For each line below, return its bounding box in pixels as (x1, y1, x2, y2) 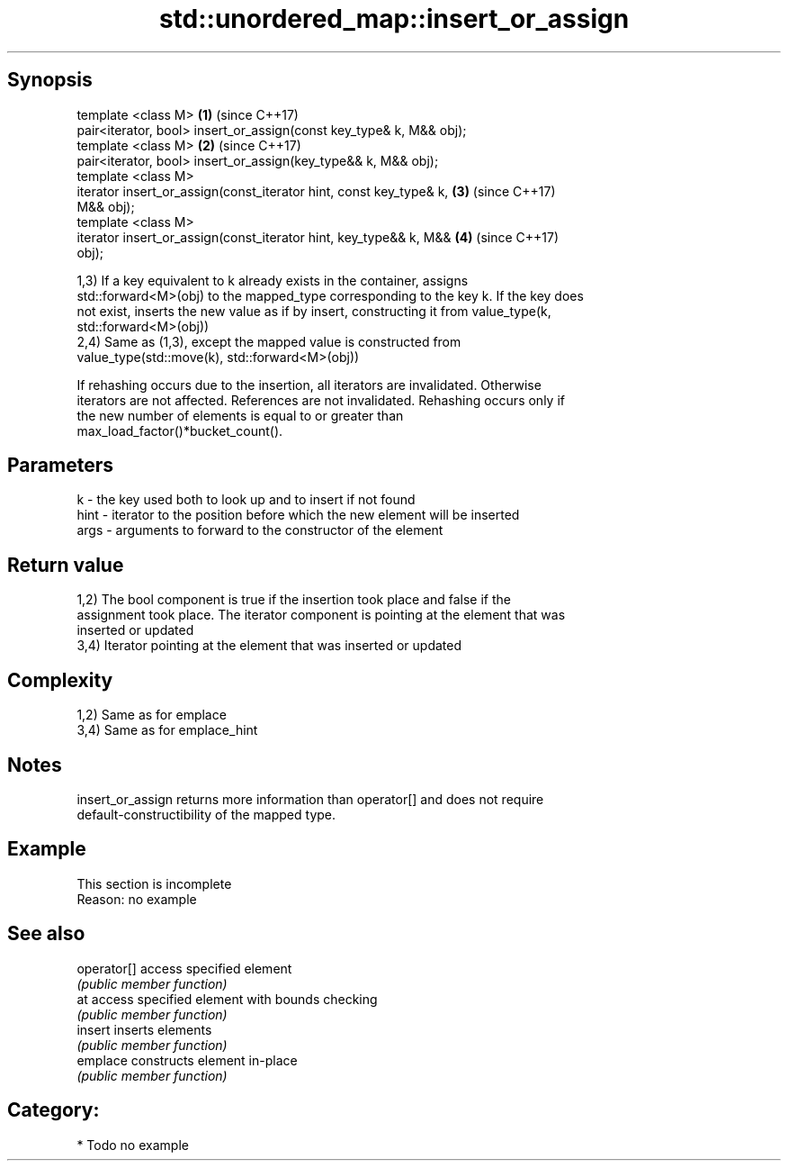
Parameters (7, 454, 113, 477)
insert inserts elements (76, 1021, 212, 1037)
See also (7, 922, 85, 946)
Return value (7, 553, 124, 576)
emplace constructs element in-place (76, 1052, 298, 1068)
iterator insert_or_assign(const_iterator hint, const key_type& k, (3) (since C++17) (76, 183, 556, 199)
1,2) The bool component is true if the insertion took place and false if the (76, 592, 511, 608)
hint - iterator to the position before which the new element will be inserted (76, 507, 520, 523)
